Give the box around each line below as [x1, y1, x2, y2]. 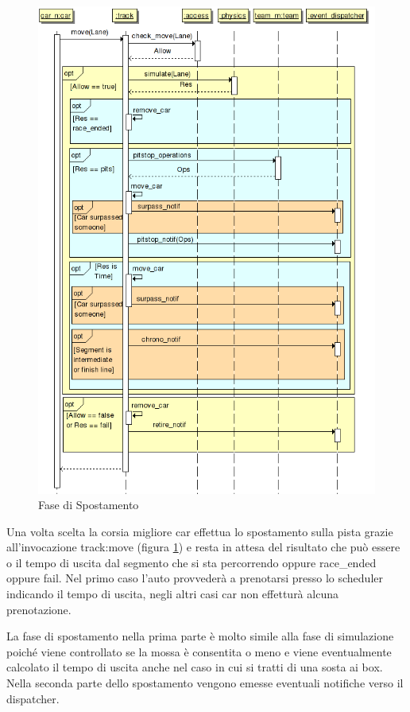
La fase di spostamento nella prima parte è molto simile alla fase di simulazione [6, 628, 394, 644]
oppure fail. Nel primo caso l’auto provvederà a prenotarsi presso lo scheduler [6, 570, 383, 586]
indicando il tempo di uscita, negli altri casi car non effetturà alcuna [6, 586, 338, 602]
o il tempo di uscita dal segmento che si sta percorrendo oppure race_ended [6, 554, 377, 570]
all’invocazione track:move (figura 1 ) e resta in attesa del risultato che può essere [6, 539, 400, 555]
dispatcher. [6, 690, 60, 706]
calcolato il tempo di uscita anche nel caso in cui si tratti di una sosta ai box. [6, 659, 383, 675]
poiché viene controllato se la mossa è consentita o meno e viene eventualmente [6, 643, 392, 659]
